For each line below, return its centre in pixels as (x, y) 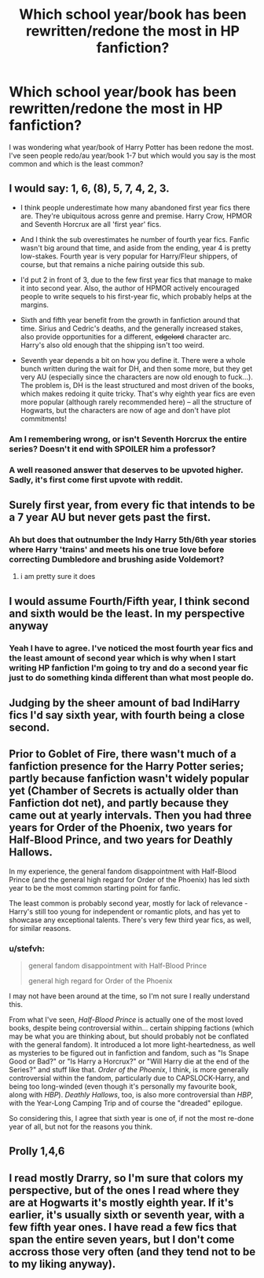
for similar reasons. (40, 928)
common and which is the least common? (76, 163)
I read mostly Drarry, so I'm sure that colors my (126, 1178)
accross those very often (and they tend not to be (132, 1252)
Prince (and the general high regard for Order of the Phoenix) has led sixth (129, 879)
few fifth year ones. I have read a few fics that (123, 1227)
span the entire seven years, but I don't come (122, 1239)
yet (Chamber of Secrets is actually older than (124, 791)
